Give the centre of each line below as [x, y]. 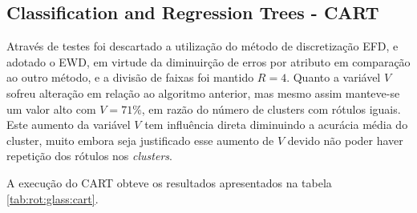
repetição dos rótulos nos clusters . [89, 156]
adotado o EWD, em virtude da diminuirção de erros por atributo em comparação [208, 61]
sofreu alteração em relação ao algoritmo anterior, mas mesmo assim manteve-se [203, 92]
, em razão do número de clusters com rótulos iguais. [271, 109]
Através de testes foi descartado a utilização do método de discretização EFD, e [202, 46]
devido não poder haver [345, 140]
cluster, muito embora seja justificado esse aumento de [140, 140]
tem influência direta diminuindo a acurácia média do [276, 125]
